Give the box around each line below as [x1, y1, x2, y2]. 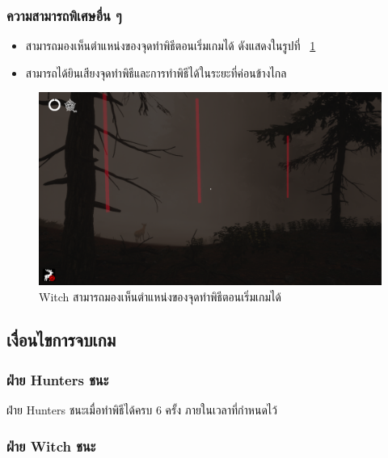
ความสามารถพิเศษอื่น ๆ [6, 5, 122, 25]
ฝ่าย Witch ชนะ [6, 435, 96, 456]
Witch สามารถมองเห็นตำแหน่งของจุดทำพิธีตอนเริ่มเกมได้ [39, 288, 281, 305]
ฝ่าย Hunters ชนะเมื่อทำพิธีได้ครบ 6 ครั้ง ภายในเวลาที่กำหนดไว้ [6, 401, 277, 418]
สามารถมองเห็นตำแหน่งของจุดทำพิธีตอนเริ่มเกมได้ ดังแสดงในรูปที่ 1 [25, 37, 316, 54]
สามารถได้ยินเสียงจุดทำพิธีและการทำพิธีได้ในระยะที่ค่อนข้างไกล [25, 64, 287, 81]
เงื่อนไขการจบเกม [6, 327, 116, 352]
